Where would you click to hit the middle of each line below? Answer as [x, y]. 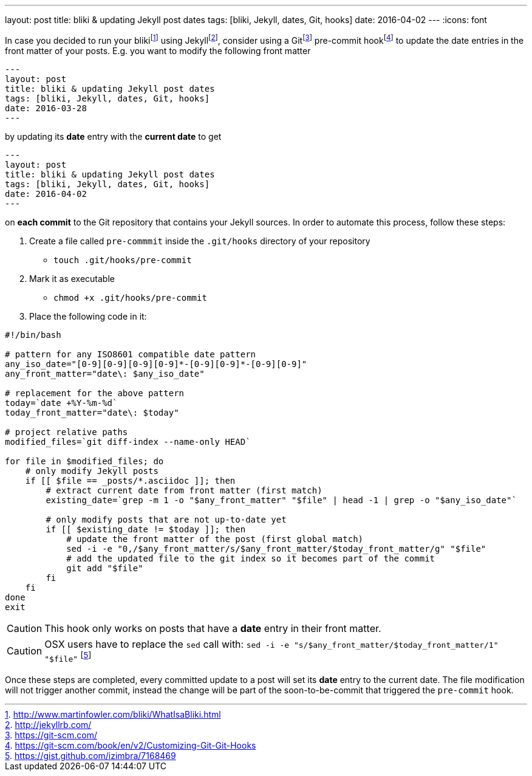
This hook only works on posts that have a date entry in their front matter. [213, 628]
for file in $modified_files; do [84, 461]
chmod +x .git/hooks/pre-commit [130, 297]
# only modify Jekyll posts [92, 471]
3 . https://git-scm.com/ [51, 735]
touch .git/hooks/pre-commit [123, 260]
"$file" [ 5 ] [68, 657]
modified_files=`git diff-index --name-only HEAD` [128, 441]
